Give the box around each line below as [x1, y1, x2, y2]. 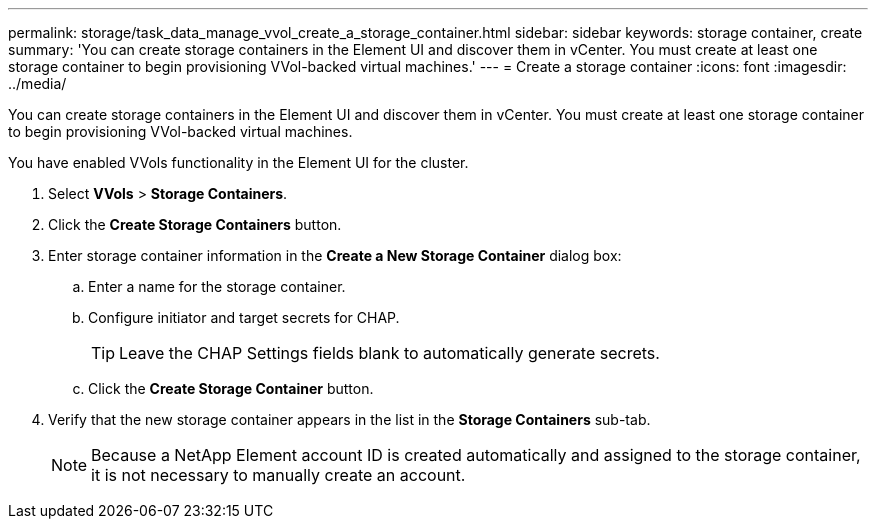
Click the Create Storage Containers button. [48, 216, 342, 233]
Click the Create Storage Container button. [88, 380, 374, 397]
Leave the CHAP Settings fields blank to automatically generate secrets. [119, 343, 660, 363]
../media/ [8, 75, 67, 92]
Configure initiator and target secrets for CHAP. [88, 309, 400, 326]
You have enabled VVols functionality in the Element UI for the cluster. [8, 154, 469, 171]
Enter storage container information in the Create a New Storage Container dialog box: [48, 247, 622, 264]
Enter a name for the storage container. [88, 278, 346, 295]
